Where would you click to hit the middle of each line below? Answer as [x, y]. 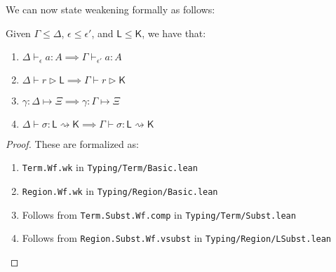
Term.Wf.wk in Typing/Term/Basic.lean [110, 167]
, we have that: [174, 33]
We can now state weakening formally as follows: [110, 9]
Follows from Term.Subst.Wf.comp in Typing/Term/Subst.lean [159, 214]
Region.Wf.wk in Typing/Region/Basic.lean [120, 190]
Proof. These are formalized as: [72, 143]
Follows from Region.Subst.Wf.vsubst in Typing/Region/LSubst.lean [177, 238]
